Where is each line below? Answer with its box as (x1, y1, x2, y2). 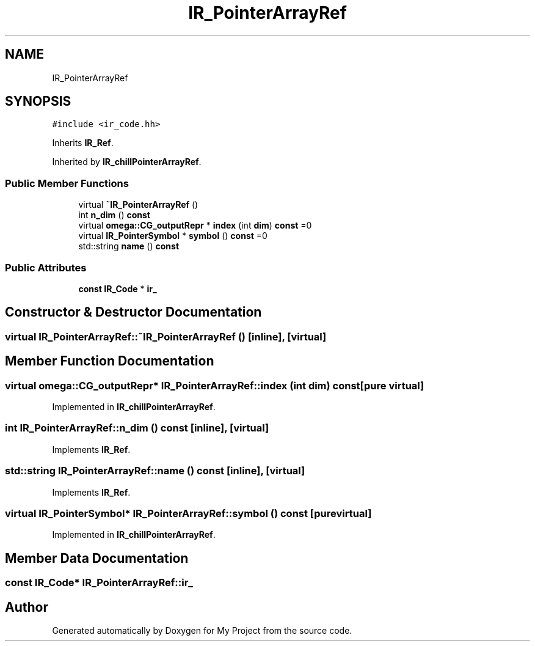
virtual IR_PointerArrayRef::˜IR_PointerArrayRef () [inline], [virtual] (5, 330, 327, 343)
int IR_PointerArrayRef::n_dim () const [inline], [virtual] (5, 422, 269, 435)
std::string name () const (78, 241, 180, 252)
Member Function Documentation (5, 353, 214, 369)
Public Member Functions (5, 177, 129, 189)
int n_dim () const (78, 210, 150, 221)
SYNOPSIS (5, 94, 71, 109)
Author (5, 599, 48, 615)
